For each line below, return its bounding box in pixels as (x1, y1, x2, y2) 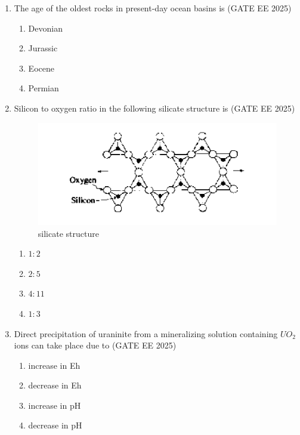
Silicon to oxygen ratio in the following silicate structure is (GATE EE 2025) (14, 101, 295, 114)
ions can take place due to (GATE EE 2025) (14, 339, 177, 351)
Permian (28, 82, 59, 94)
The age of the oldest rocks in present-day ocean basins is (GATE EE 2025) (14, 2, 292, 14)
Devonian (28, 21, 63, 34)
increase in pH (28, 399, 81, 411)
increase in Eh (28, 359, 81, 371)
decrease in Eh (28, 379, 82, 391)
